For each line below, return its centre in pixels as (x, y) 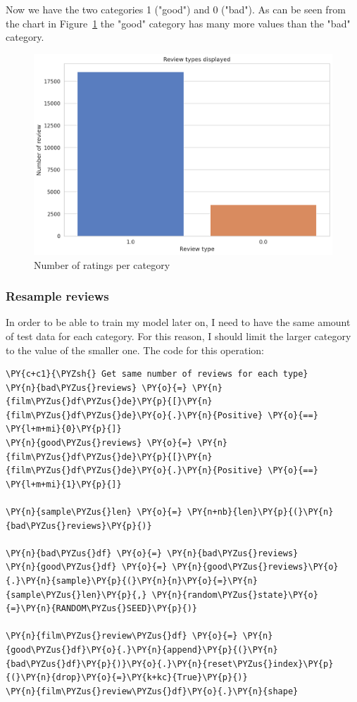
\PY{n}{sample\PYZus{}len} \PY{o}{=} (94, 512)
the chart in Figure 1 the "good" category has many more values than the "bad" (178, 23)
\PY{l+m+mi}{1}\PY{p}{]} (64, 484)
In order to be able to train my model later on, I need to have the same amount (178, 322)
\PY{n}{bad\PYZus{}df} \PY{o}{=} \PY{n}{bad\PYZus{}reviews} (152, 553)
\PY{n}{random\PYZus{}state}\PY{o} (235, 595)
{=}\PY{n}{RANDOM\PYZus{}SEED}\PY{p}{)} (102, 609)
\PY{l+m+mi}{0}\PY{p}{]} (64, 429)
